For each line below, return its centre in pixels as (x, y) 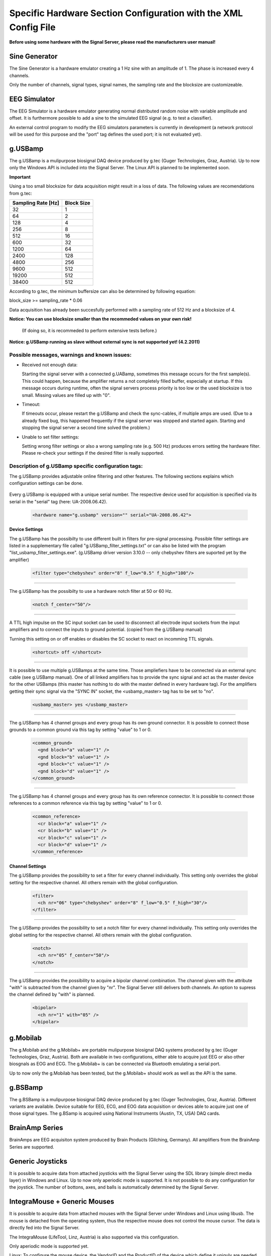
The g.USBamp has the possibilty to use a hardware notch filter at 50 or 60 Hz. (91, 591)
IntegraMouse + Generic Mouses (62, 1201)
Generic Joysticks (38, 1161)
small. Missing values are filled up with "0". (66, 395)
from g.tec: (21, 193)
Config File (32, 27)
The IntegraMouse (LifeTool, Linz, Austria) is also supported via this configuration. (94, 1237)
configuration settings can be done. (46, 483)
